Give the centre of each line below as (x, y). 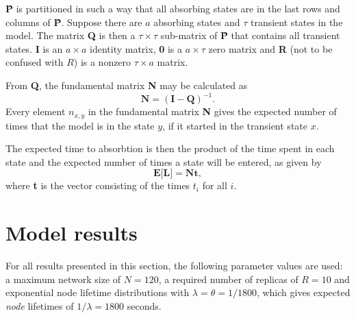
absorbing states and (197, 22)
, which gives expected (303, 292)
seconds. (144, 305)
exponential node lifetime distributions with (98, 292)
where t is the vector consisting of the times (98, 185)
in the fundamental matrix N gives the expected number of (212, 111)
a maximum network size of (63, 279)
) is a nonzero (102, 62)
